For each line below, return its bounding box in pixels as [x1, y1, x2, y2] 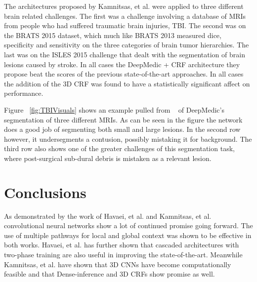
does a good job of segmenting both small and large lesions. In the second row [4, 124, 241, 134]
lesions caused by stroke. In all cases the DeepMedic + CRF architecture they [4, 59, 240, 69]
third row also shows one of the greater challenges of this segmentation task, [4, 143, 235, 154]
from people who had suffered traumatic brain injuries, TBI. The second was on [4, 20, 246, 31]
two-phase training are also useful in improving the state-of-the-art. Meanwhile [4, 249, 243, 259]
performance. [4, 88, 43, 98]
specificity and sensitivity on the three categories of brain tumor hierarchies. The [4, 40, 249, 50]
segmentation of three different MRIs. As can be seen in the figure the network [4, 114, 243, 124]
